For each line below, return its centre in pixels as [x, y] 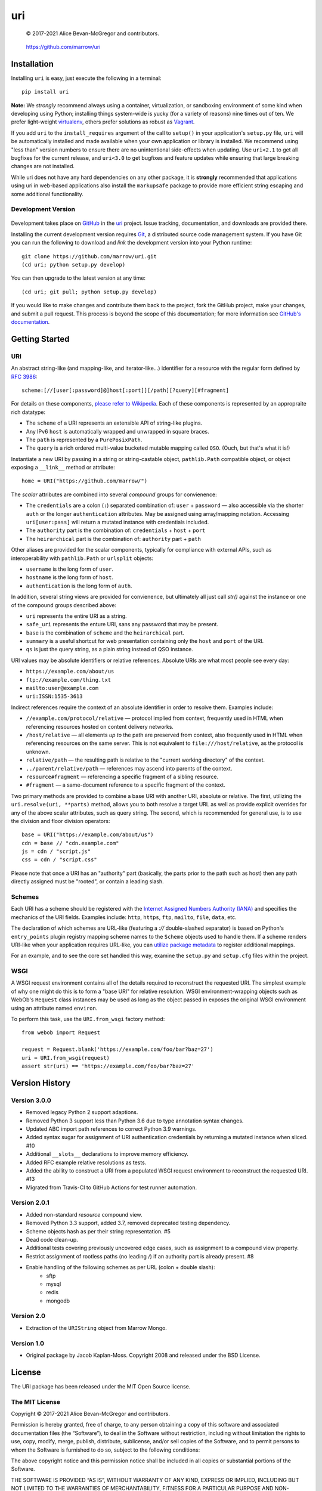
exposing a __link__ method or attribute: [63, 468]
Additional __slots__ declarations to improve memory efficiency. [107, 1154]
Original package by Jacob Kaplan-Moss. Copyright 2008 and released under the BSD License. [143, 1355]
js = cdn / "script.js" [56, 852]
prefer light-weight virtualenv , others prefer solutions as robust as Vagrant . [103, 122]
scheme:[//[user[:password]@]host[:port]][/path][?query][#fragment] [126, 390]
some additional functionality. [47, 194]
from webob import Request [61, 1033]
